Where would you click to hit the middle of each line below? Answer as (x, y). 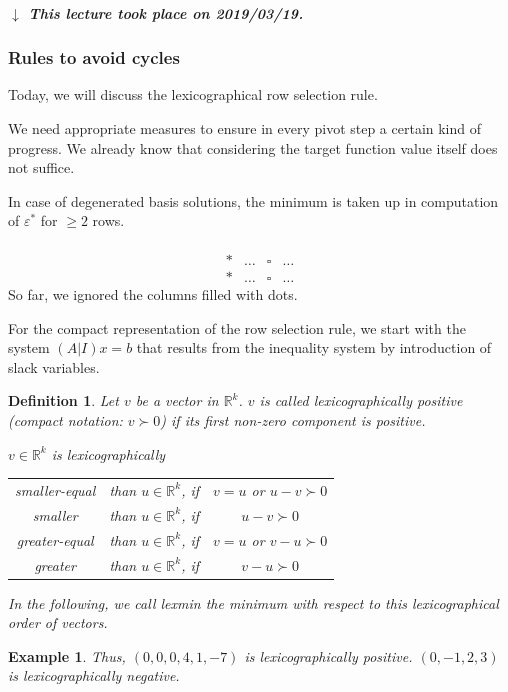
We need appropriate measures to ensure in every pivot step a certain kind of (245, 128)
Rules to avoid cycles (94, 57)
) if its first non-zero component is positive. (293, 420)
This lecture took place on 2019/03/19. (166, 12)
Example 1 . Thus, (67, 655)
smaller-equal (55, 489)
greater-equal (55, 539)
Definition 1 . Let (63, 400)
